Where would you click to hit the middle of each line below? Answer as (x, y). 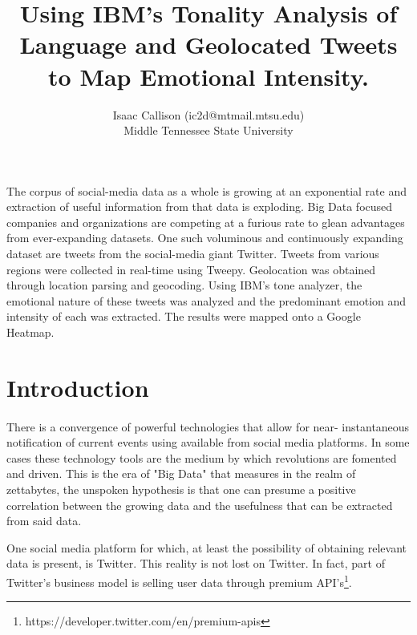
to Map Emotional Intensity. (208, 76)
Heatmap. (30, 332)
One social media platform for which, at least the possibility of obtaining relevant (206, 547)
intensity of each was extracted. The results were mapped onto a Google (184, 316)
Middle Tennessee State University (208, 130)
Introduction (78, 387)
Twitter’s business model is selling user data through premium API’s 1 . (179, 580)
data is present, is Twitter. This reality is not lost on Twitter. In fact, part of (196, 563)
